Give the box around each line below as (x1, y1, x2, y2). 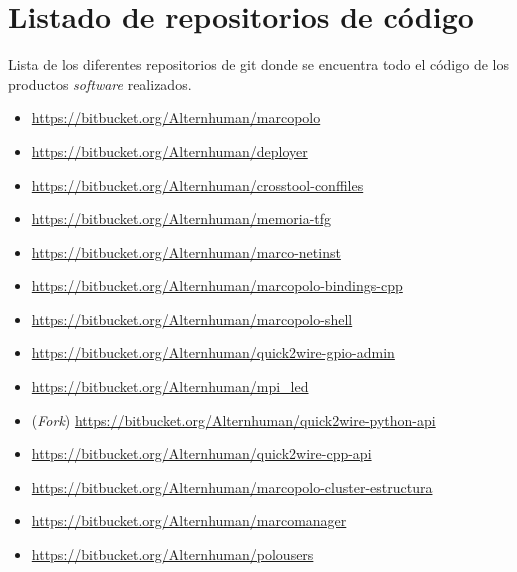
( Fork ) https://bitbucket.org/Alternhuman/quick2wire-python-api (31, 409, 436, 430)
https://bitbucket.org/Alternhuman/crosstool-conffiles (31, 174, 364, 195)
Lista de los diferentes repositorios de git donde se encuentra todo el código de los (8, 54, 509, 75)
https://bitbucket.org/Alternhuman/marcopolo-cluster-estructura (31, 476, 433, 497)
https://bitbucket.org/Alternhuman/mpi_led (31, 376, 309, 397)
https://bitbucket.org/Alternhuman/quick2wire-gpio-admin (31, 342, 395, 363)
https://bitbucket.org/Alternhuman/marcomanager (31, 510, 347, 531)
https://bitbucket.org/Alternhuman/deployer (31, 140, 308, 161)
